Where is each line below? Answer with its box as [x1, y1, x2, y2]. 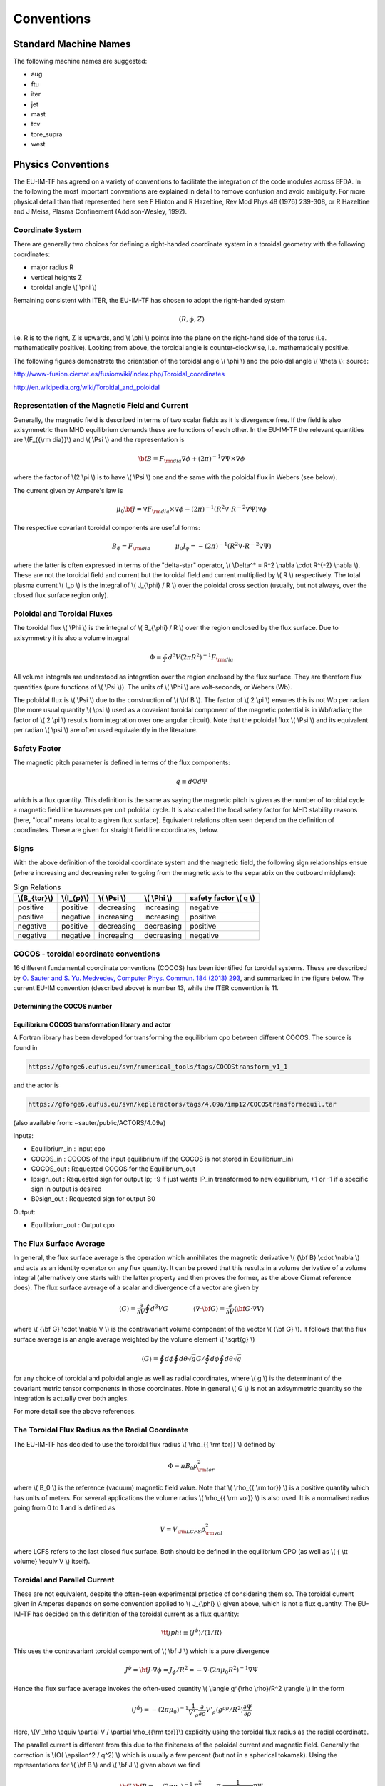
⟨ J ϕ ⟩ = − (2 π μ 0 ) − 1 [130, 1705, 189, 1716]
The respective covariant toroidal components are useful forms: [13, 524, 201, 532]
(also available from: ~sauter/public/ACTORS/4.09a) [13, 1118, 166, 1127]
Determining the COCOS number [13, 1002, 112, 1010]
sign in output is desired [31, 1184, 102, 1193]
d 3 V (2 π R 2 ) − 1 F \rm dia [168, 652, 234, 663]
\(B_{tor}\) [17, 893, 53, 903]
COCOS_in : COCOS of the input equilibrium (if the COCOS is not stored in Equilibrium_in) [31, 1154, 294, 1163]
